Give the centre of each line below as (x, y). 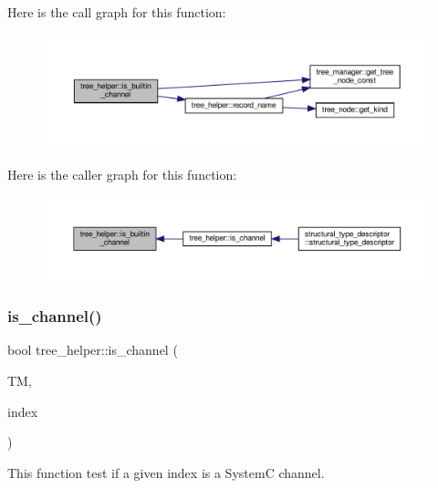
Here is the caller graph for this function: (122, 175)
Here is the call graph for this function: (117, 12)
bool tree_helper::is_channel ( (93, 350)
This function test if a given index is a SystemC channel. (166, 472)
